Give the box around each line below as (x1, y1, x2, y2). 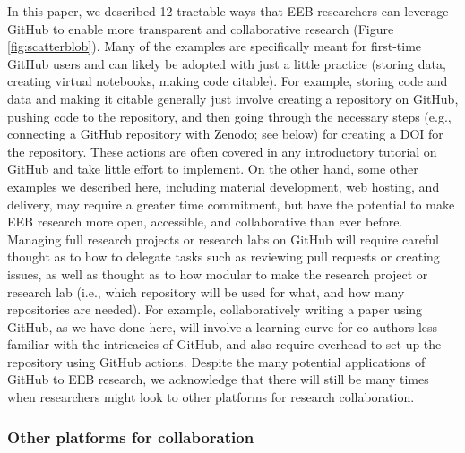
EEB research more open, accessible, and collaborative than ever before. (7, 212, 403, 231)
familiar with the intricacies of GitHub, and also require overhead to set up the (7, 335, 442, 354)
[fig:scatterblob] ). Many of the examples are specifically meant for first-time (7, 37, 422, 56)
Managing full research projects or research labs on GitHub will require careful (7, 229, 439, 248)
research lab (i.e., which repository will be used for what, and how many (7, 282, 405, 301)
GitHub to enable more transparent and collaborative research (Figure (7, 19, 394, 38)
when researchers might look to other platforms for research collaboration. (7, 388, 415, 406)
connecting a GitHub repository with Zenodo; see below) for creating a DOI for (7, 124, 443, 143)
